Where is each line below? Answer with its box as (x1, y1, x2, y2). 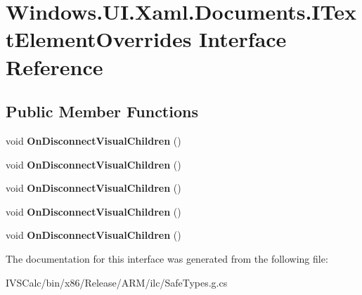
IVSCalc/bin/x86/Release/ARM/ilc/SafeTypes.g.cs (6, 275, 228, 289)
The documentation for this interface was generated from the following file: (6, 251, 328, 265)
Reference (6, 52, 103, 81)
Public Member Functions (6, 100, 198, 122)
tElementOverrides (6, 25, 192, 53)
